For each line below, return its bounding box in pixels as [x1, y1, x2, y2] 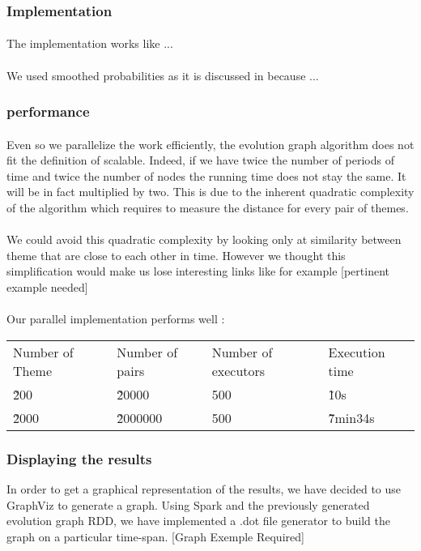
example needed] [6, 279, 88, 295]
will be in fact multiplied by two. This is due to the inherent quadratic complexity [6, 183, 415, 200]
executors [211, 361, 266, 380]
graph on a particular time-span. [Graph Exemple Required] [6, 528, 304, 545]
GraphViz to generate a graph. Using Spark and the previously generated [6, 496, 370, 513]
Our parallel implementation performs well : [6, 310, 225, 327]
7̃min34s [328, 408, 375, 427]
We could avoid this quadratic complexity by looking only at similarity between [6, 231, 402, 248]
